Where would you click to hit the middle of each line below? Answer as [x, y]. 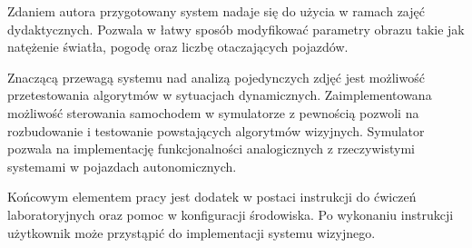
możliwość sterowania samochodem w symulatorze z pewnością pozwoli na [213, 112]
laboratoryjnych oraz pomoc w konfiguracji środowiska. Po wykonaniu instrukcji [231, 214]
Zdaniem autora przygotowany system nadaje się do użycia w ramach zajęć [216, 11]
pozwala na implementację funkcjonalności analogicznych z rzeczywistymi [211, 149]
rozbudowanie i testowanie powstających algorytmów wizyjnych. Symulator [216, 130]
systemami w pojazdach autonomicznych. [122, 166]
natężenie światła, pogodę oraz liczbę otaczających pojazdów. [178, 47]
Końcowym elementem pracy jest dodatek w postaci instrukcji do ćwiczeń [212, 197]
